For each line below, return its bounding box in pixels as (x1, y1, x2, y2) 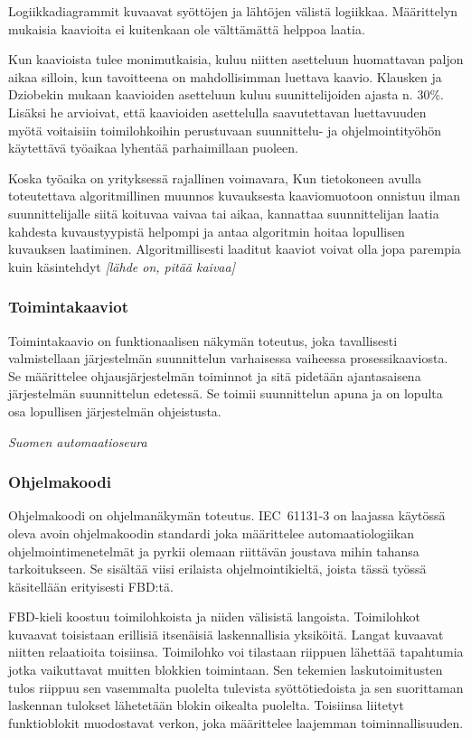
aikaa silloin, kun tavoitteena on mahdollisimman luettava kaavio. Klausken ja (8, 67, 442, 86)
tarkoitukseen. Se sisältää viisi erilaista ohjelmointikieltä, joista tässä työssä (8, 559, 427, 578)
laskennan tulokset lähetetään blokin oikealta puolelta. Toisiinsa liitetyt (8, 696, 404, 715)
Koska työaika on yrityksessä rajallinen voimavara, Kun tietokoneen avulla (8, 168, 422, 187)
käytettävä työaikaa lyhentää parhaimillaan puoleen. (8, 138, 298, 157)
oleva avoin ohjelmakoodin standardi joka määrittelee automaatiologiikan (8, 523, 414, 542)
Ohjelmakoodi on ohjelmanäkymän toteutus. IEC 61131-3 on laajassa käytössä (8, 506, 446, 525)
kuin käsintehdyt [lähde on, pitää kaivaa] (8, 257, 235, 276)
